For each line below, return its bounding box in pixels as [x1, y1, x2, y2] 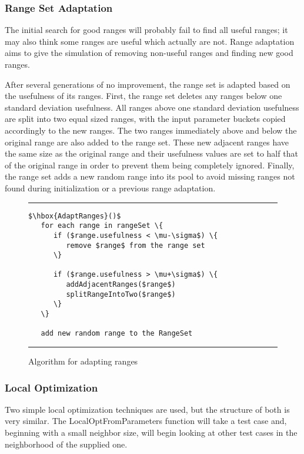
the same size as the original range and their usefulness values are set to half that [5, 147, 298, 160]
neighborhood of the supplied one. [5, 438, 128, 450]
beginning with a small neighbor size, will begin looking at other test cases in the [5, 426, 298, 439]
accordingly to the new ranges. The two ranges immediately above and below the [5, 124, 297, 136]
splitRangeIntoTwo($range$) [66, 290, 176, 299]
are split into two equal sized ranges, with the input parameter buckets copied [5, 112, 286, 125]
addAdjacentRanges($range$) [66, 280, 176, 289]
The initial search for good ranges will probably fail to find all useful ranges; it [5, 24, 288, 36]
